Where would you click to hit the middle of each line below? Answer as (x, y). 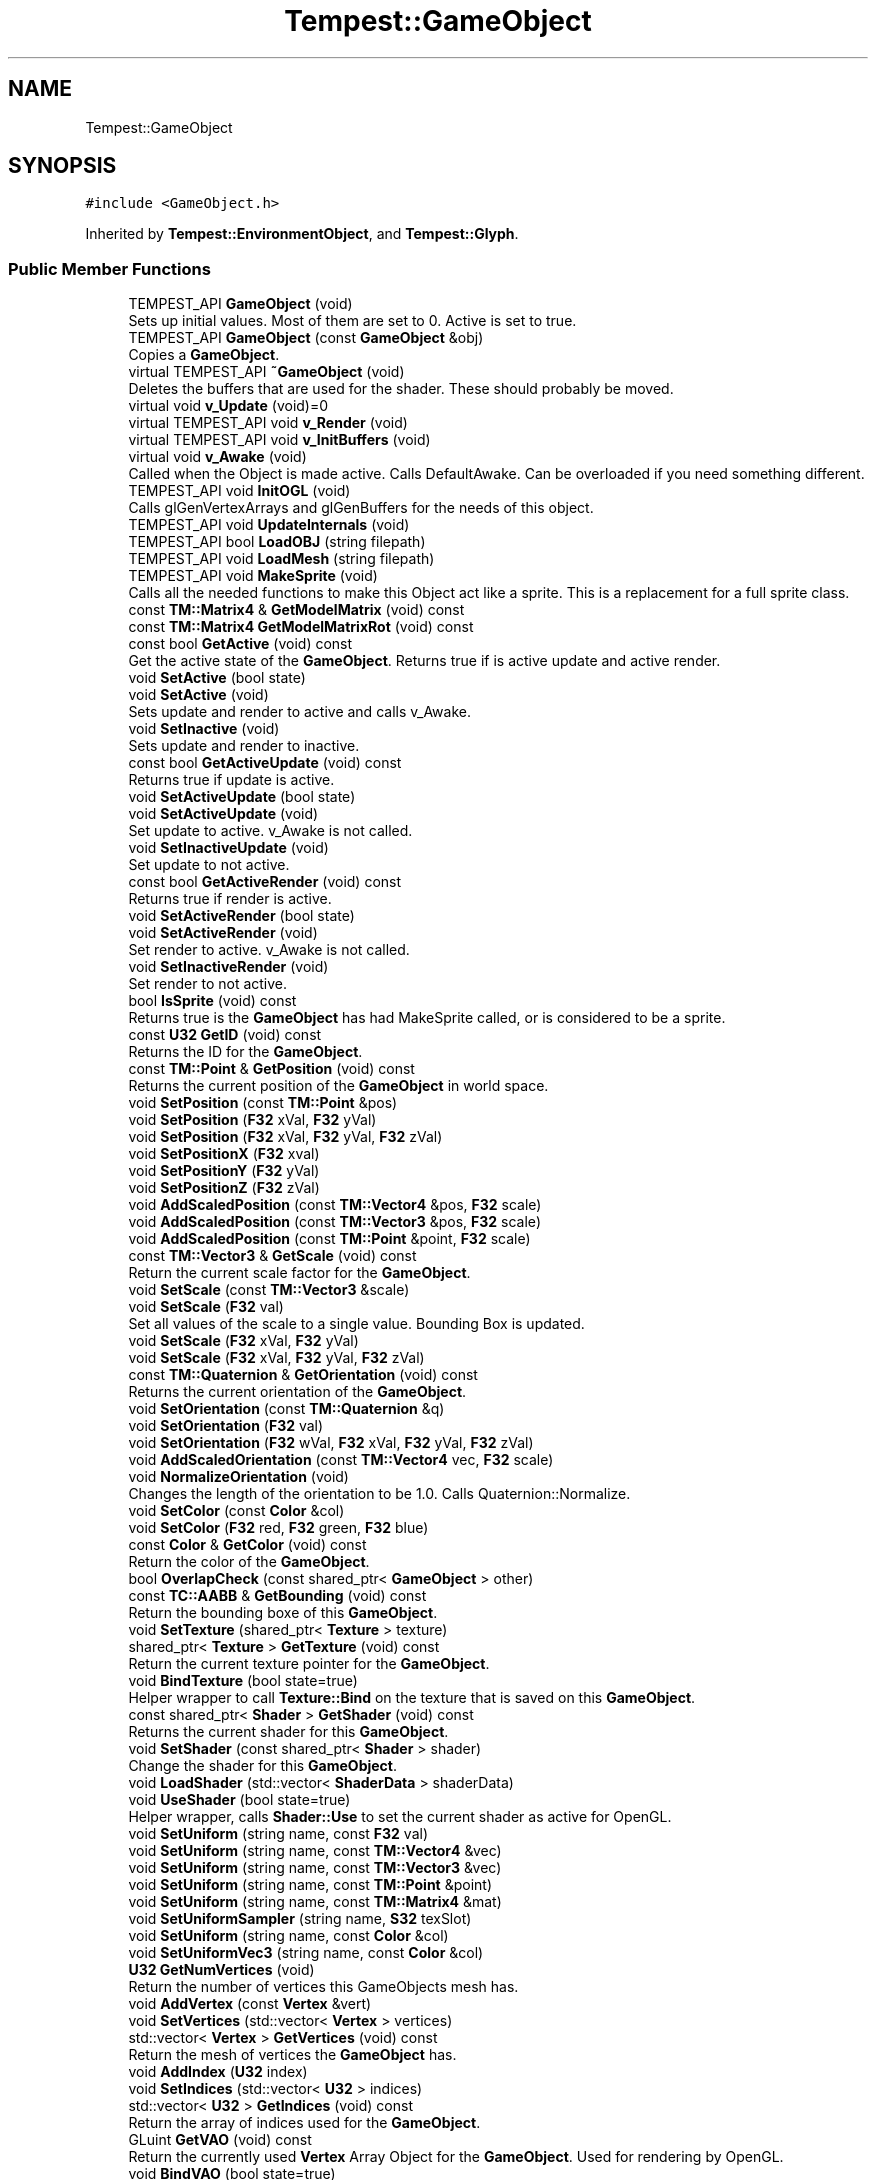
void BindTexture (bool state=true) (243, 1681)
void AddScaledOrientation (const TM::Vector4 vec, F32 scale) (341, 1460)
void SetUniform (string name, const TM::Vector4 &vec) (315, 1851)
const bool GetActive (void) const (240, 644)
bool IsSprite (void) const (212, 1001)
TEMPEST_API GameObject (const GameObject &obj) (306, 338)
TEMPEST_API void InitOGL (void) (239, 491)
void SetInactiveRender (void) (228, 967)
